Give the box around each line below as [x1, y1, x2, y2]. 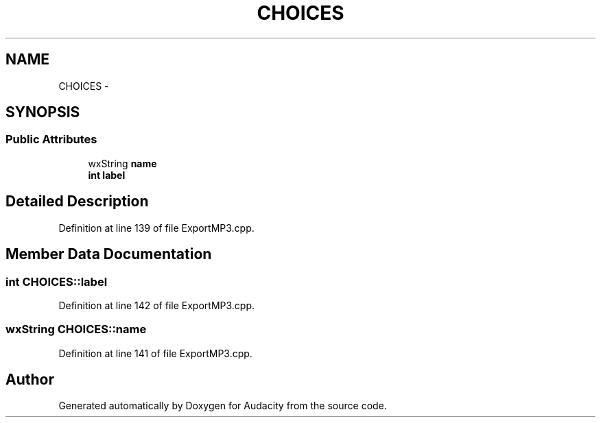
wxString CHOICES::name [5, 322, 147, 337]
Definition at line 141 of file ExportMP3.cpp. [58, 347, 252, 359]
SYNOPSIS [5, 104, 80, 121]
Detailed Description [5, 193, 149, 210]
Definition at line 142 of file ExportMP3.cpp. [58, 299, 255, 311]
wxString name [88, 157, 157, 169]
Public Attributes [5, 132, 97, 147]
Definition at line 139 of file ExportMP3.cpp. [58, 221, 255, 234]
